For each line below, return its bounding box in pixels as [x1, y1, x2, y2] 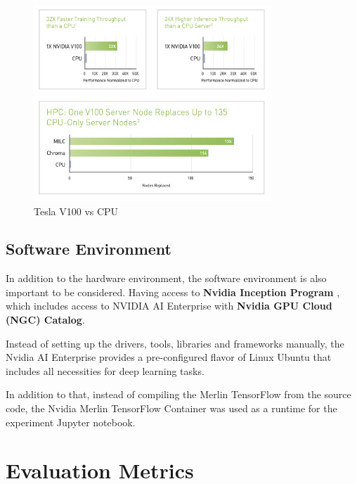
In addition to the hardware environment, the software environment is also [6, 271, 327, 286]
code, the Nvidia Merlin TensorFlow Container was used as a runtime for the [6, 401, 337, 416]
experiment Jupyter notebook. [6, 414, 136, 429]
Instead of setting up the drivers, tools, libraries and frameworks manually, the [6, 336, 344, 350]
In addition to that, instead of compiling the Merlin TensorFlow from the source [6, 387, 351, 402]
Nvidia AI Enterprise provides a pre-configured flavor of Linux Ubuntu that [6, 350, 332, 364]
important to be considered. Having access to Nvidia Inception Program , [6, 284, 340, 299]
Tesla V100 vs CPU [34, 203, 119, 218]
